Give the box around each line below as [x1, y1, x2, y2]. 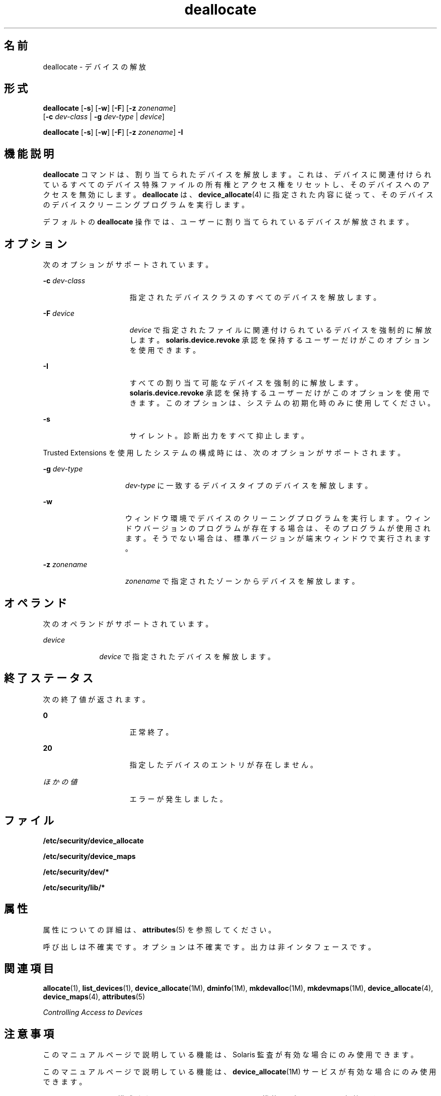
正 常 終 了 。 [129, 727, 173, 736]
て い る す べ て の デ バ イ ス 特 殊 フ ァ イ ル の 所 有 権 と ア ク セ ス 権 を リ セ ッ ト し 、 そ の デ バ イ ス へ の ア [43, 180, 429, 189]
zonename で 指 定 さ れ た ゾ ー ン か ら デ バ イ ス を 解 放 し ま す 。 [125, 577, 359, 586]
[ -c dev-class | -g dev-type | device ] [43, 112, 165, 121]
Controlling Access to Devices [43, 1008, 143, 1017]
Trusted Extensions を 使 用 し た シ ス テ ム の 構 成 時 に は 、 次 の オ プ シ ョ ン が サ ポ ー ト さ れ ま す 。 [43, 448, 405, 457]
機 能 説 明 [4, 147, 54, 160]
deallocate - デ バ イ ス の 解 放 [43, 62, 146, 71]
